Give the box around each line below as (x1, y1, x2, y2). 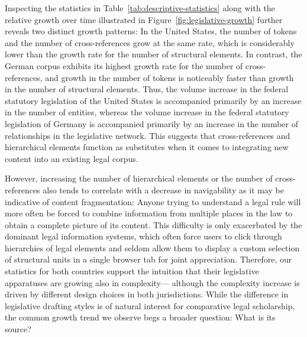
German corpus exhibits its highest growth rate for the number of (5, 59, 243, 72)
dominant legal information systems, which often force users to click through (5, 230, 282, 242)
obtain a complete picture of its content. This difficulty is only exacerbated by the (5, 218, 302, 231)
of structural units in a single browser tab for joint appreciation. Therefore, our (5, 253, 292, 265)
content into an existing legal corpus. (5, 152, 138, 164)
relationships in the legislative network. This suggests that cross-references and (5, 129, 290, 141)
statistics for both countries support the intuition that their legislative (5, 265, 259, 277)
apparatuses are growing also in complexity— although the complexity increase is (5, 276, 300, 289)
